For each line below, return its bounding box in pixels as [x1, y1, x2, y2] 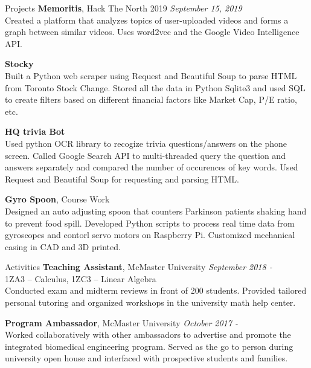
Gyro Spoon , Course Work [5, 193, 110, 205]
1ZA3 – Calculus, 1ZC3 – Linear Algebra [5, 272, 156, 285]
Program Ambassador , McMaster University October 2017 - [5, 316, 238, 329]
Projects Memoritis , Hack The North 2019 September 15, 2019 [5, 2, 242, 14]
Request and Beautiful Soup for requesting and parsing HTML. [5, 172, 239, 185]
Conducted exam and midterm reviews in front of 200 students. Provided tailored [5, 284, 307, 297]
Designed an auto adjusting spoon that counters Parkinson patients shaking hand [5, 204, 307, 217]
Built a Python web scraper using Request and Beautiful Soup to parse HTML [5, 69, 297, 82]
